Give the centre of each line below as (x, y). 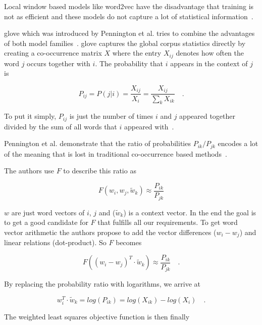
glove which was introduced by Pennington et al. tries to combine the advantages (129, 33)
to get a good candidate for (46, 222)
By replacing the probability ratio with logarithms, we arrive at (102, 284)
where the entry (137, 53)
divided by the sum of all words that (61, 126)
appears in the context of (209, 63)
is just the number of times (111, 116)
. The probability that (129, 63)
